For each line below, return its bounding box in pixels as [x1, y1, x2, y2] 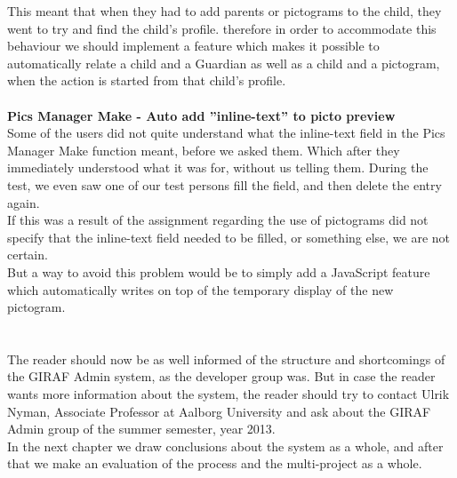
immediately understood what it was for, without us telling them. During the [7, 158, 429, 177]
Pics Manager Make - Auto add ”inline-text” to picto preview [7, 106, 396, 124]
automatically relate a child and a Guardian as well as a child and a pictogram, [7, 53, 440, 72]
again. [7, 193, 40, 211]
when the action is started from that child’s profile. [7, 71, 286, 90]
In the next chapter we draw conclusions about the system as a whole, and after [7, 436, 444, 455]
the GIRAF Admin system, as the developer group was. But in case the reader [7, 367, 436, 386]
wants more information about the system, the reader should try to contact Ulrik [7, 385, 450, 403]
